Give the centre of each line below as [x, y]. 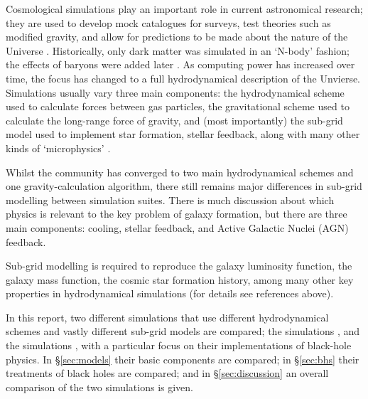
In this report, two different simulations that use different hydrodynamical [167, 317]
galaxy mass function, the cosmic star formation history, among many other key [180, 279]
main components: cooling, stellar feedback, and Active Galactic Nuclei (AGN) [177, 227]
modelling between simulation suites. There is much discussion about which [170, 199]
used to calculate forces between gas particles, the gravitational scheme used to [178, 106]
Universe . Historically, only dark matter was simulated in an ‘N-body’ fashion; [178, 50]
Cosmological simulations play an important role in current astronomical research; [184, 9]
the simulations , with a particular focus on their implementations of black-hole [179, 345]
